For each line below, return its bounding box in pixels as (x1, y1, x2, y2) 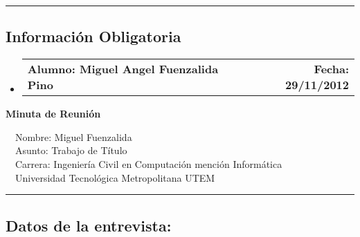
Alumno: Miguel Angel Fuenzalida (27, 61, 219, 77)
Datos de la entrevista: (6, 214, 172, 236)
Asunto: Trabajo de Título (15, 143, 127, 158)
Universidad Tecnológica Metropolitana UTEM (15, 170, 215, 184)
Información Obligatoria (6, 26, 181, 47)
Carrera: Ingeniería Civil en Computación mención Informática (15, 156, 282, 171)
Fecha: (314, 61, 349, 77)
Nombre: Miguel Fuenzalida (15, 129, 132, 144)
